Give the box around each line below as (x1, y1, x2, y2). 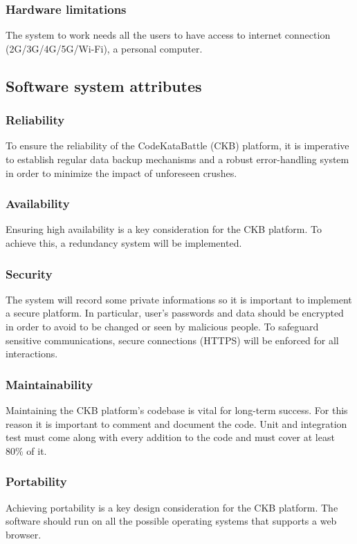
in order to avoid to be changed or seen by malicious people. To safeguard (6, 319, 319, 333)
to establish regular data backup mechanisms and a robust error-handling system (6, 152, 349, 166)
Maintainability (6, 375, 93, 393)
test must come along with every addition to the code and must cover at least (6, 430, 335, 444)
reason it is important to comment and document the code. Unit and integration (6, 416, 347, 431)
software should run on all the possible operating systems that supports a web (6, 514, 337, 528)
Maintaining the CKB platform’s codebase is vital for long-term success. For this (6, 403, 348, 417)
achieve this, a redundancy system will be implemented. (6, 236, 242, 250)
